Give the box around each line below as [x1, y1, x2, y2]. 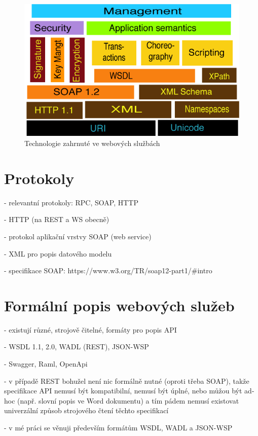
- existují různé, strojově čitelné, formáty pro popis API [4, 324, 177, 335]
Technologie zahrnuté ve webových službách [24, 138, 160, 149]
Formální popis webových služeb [4, 295, 235, 315]
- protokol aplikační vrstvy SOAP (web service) [4, 231, 152, 241]
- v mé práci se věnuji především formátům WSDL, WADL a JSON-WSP [4, 422, 233, 433]
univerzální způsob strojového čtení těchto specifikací [4, 405, 169, 416]
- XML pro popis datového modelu [4, 248, 112, 259]
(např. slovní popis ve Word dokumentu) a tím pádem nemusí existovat [17, 395, 239, 406]
